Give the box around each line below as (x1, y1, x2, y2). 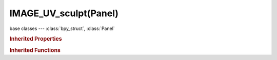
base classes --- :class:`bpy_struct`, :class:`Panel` (9, 25, 115, 32)
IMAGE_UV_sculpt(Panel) (9, 8, 119, 19)
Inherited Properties (9, 36, 63, 43)
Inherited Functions (9, 46, 61, 53)
